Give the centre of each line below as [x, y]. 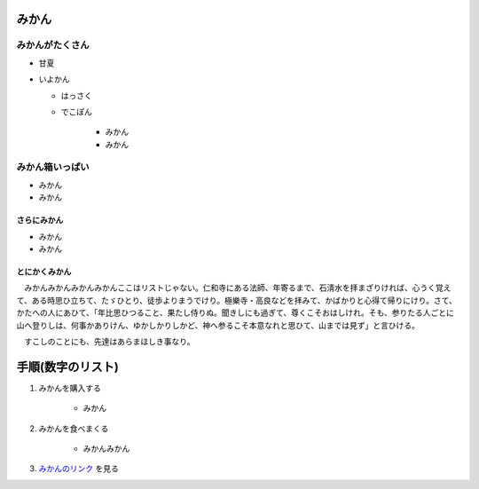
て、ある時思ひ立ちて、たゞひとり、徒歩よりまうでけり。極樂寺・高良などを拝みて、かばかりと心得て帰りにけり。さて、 [236, 300]
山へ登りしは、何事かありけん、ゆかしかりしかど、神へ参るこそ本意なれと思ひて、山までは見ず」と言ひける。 [218, 325]
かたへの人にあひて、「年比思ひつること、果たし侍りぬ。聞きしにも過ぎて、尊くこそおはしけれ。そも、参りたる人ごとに [235, 313]
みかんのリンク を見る [79, 469]
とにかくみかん [44, 272]
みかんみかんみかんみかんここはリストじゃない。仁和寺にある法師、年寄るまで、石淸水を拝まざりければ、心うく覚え [237, 288]
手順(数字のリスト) [67, 367]
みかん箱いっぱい [53, 167]
